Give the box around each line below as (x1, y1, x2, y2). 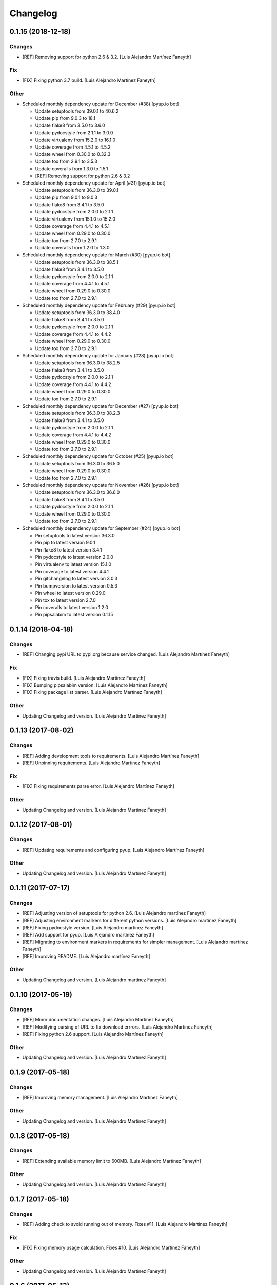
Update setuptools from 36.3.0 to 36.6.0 (35, 489, 120, 495)
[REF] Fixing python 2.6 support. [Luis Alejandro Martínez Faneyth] (22, 1031, 164, 1037)
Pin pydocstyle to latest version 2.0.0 (35, 554, 114, 560)
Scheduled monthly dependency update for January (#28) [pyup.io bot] (22, 353, 174, 359)
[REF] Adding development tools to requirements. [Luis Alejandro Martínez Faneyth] (22, 752, 200, 759)
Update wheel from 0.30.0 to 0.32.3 (35, 151, 111, 157)
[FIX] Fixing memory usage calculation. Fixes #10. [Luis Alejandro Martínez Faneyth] (22, 1244, 200, 1251)
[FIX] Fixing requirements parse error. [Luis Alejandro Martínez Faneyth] (22, 783, 174, 790)
